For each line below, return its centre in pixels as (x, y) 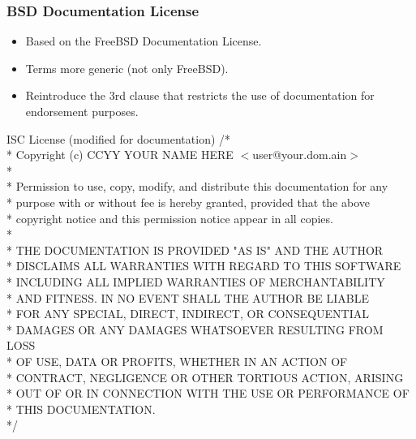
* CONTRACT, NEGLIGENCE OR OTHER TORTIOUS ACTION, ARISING (205, 377)
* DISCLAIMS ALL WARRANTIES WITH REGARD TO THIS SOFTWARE (204, 266)
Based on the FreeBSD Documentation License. (144, 41)
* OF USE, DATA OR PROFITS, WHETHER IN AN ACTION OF (177, 361)
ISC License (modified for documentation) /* (119, 138)
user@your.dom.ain (300, 155)
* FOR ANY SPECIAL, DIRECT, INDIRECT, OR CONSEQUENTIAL (188, 314)
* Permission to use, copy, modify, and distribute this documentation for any (197, 186)
